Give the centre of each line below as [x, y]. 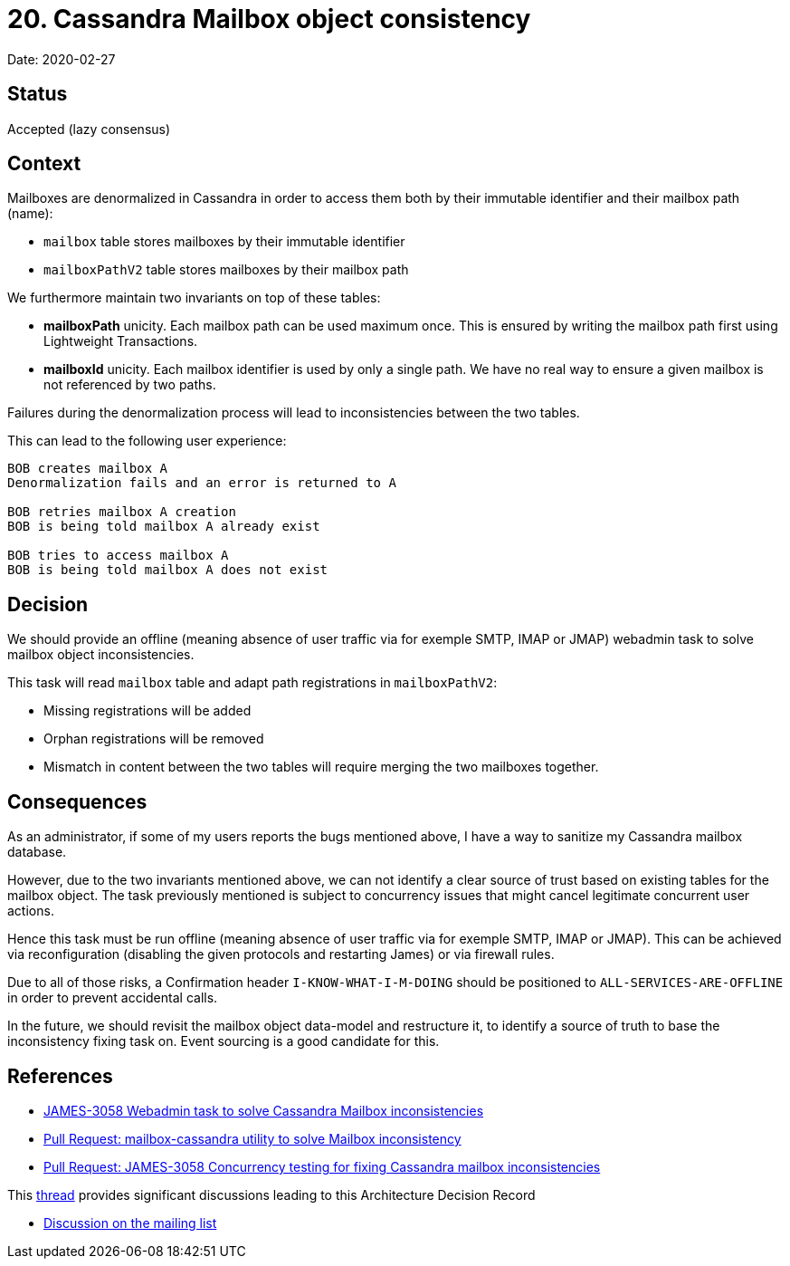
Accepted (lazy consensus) [89, 129]
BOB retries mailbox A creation [122, 512]
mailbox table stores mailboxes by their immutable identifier [224, 242]
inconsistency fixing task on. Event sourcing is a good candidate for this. [224, 1041]
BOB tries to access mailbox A [118, 556]
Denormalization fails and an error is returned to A [202, 483]
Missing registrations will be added [148, 711]
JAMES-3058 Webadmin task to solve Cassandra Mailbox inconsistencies [264, 1110]
